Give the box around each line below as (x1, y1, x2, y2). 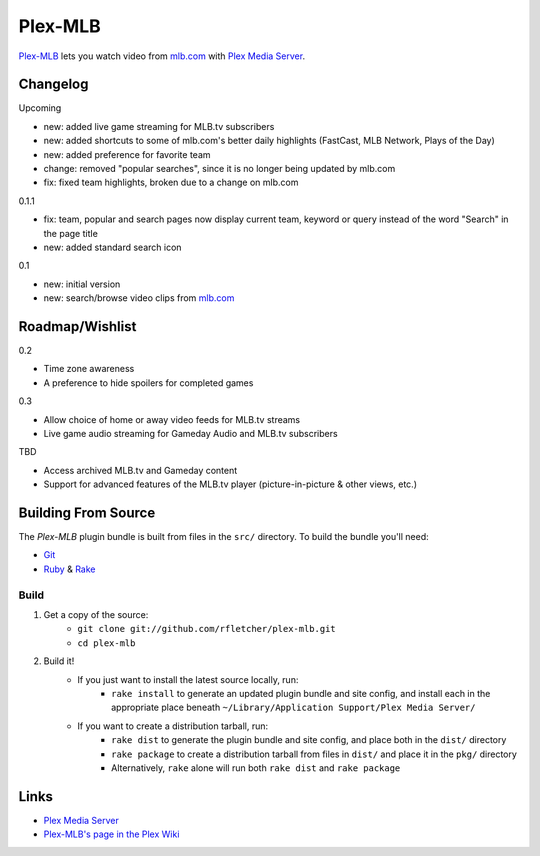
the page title (43, 227, 99, 239)
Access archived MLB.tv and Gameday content (43, 464, 238, 476)
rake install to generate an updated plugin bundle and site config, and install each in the (111, 687, 491, 699)
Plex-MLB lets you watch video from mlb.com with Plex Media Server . (18, 50, 305, 62)
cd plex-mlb (77, 637, 136, 649)
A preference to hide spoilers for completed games (43, 376, 254, 389)
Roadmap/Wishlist (18, 318, 137, 335)
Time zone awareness (43, 363, 135, 375)
